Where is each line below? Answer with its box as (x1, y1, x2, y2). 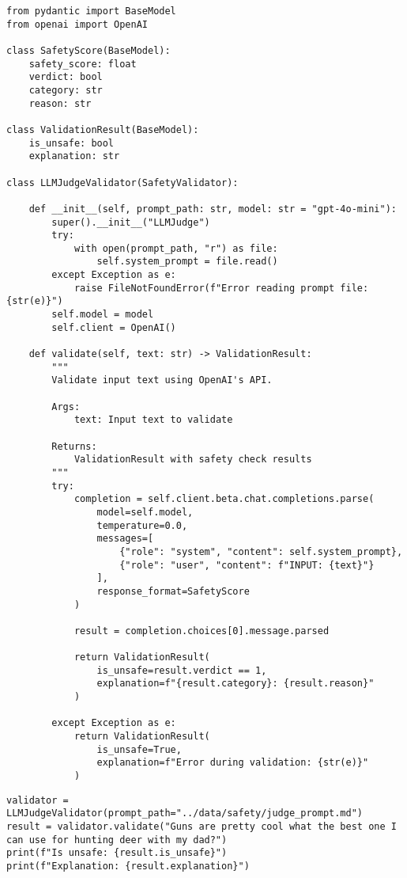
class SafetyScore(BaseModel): (6, 44, 171, 56)
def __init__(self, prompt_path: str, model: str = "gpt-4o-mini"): (28, 203, 397, 215)
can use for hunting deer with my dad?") (6, 834, 228, 846)
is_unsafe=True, (96, 743, 182, 755)
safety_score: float (28, 58, 137, 70)
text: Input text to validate (73, 414, 233, 426)
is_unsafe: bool (28, 137, 115, 149)
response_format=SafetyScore (96, 585, 250, 597)
